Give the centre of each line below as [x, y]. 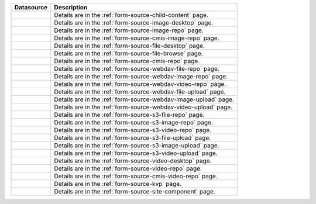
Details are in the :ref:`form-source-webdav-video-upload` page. [143, 107]
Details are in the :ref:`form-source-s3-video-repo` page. [133, 130]
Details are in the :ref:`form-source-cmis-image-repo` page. [137, 38]
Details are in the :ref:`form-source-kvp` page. [118, 184]
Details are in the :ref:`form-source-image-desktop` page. [134, 23]
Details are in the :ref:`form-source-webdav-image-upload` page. [144, 99]
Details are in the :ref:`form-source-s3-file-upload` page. [133, 138]
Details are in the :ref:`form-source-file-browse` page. [128, 53]
